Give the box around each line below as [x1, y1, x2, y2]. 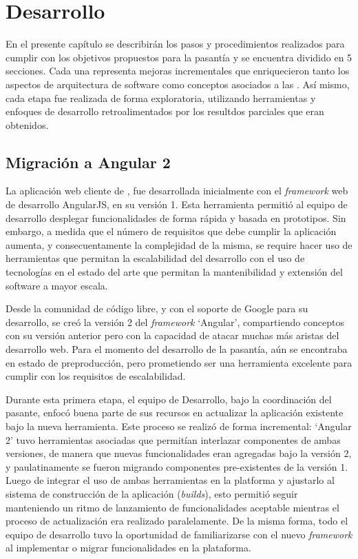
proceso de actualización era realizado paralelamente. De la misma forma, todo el [6, 514, 348, 528]
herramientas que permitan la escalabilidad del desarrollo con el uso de [6, 251, 305, 265]
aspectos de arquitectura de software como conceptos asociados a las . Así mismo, [6, 77, 350, 91]
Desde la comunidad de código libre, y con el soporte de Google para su [6, 301, 308, 316]
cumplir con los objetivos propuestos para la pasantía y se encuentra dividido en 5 [6, 50, 352, 64]
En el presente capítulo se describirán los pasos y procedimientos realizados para [6, 37, 345, 51]
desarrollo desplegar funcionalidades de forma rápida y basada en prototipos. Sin [6, 210, 346, 225]
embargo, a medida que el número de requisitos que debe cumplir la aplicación [6, 224, 337, 238]
